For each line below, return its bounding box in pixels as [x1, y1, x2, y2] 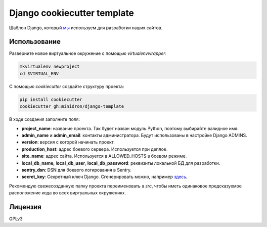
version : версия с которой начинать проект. [21, 139, 115, 145]
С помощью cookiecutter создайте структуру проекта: [9, 83, 124, 89]
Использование [9, 38, 61, 46]
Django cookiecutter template [9, 7, 134, 18]
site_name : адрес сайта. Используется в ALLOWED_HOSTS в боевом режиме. [21, 153, 187, 159]
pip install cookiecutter [19, 96, 83, 102]
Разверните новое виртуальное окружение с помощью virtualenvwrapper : [9, 50, 167, 56]
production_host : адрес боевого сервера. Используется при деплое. [21, 146, 168, 152]
